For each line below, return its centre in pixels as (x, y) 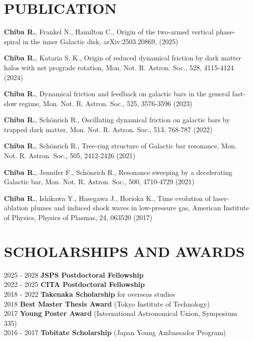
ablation (16, 208)
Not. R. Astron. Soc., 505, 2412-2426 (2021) (70, 156)
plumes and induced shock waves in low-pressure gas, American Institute (140, 208)
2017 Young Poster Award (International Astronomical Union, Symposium (121, 313)
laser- (221, 198)
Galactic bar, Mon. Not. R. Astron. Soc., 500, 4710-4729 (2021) (99, 182)
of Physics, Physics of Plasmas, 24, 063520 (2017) (78, 217)
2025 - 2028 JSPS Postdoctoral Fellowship (74, 274)
